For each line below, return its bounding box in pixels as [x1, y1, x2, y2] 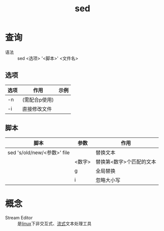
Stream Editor [5, 214, 33, 221]
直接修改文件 [22, 105, 53, 112]
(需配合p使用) [22, 96, 54, 103]
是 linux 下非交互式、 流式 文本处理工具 [17, 220, 92, 226]
